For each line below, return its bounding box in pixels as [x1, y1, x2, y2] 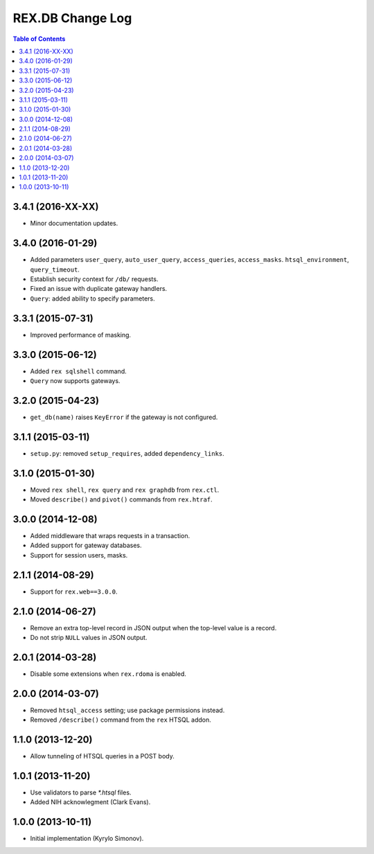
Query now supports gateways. [30, 376, 121, 384]
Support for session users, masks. [30, 551, 128, 559]
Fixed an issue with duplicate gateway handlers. [30, 285, 168, 293]
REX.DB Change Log [12, 10, 132, 26]
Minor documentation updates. [30, 219, 118, 228]
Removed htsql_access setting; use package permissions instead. [30, 706, 225, 714]
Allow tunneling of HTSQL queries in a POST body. [30, 752, 175, 760]
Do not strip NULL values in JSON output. [30, 633, 148, 641]
